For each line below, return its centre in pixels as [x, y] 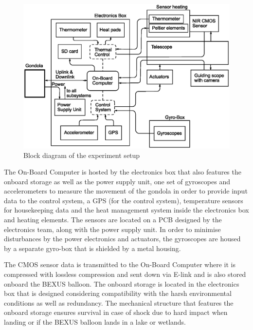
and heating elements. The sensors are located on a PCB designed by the [113, 220]
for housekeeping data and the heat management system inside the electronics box [126, 210]
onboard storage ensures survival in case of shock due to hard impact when [116, 312]
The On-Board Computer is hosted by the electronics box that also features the [123, 172]
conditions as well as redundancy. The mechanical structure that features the [119, 302]
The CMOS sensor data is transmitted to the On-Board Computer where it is [120, 264]
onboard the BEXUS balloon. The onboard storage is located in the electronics [122, 283]
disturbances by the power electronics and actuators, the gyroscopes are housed [122, 239]
